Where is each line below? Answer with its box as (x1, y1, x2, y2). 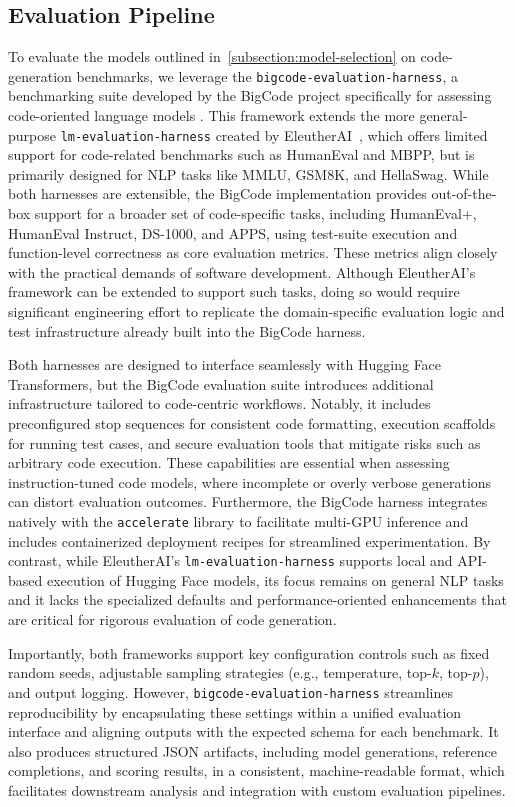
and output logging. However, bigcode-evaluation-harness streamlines (8, 681, 453, 702)
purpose (8, 124, 56, 145)
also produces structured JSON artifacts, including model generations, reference (8, 740, 497, 761)
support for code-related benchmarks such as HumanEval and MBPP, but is (8, 144, 475, 165)
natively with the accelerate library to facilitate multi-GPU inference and (8, 510, 469, 531)
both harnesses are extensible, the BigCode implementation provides (8, 183, 427, 204)
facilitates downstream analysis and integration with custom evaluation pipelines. (8, 779, 506, 800)
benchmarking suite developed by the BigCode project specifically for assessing (8, 85, 492, 106)
